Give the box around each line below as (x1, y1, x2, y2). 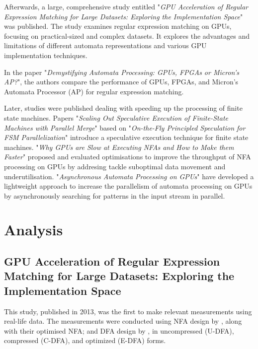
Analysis (4, 219, 63, 240)
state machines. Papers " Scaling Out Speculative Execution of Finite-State (4, 112, 228, 123)
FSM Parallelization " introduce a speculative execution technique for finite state (4, 132, 249, 142)
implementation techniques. (4, 50, 87, 60)
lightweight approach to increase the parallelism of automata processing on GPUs (4, 181, 253, 191)
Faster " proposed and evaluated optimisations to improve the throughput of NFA (4, 151, 251, 162)
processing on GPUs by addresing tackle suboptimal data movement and (4, 161, 226, 171)
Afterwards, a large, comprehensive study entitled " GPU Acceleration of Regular (4, 1, 248, 11)
